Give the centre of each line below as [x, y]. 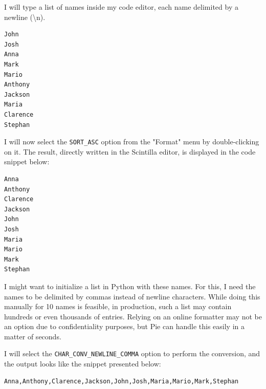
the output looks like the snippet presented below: [83, 364]
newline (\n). [25, 17]
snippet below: [27, 161]
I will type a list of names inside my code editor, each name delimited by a [121, 7]
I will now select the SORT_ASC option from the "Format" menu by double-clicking [132, 142]
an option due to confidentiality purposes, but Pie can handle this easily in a [124, 326]
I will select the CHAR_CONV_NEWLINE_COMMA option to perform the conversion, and [132, 353]
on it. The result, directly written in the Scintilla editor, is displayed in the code [130, 151]
